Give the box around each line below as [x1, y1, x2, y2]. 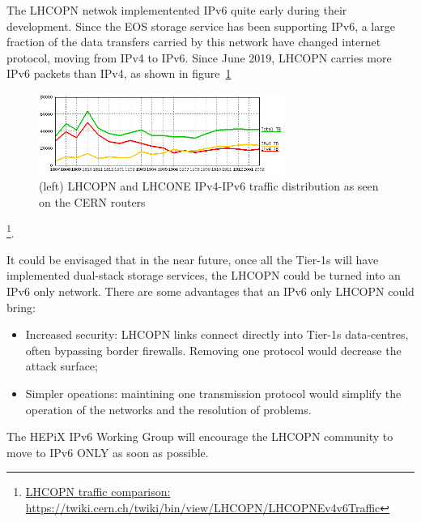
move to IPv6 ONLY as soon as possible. [6, 443, 209, 460]
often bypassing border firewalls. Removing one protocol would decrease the [25, 341, 402, 358]
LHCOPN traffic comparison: [25, 483, 171, 500]
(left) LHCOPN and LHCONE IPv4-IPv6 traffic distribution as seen [39, 178, 379, 195]
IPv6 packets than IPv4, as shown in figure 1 [6, 65, 232, 82]
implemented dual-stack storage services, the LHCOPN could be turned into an [6, 267, 401, 284]
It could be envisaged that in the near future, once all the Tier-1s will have [6, 250, 379, 267]
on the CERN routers [39, 193, 146, 210]
